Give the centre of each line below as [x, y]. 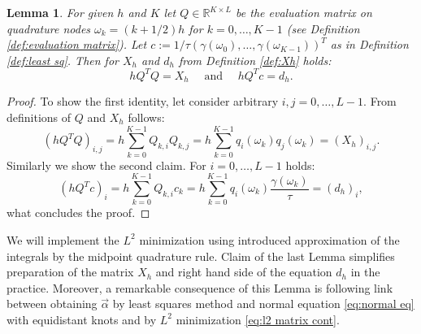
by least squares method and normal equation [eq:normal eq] [263, 304]
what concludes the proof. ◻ [78, 213]
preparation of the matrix [70, 272]
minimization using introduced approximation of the [269, 239]
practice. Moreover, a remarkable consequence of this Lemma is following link [200, 287]
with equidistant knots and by [82, 319]
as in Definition [369, 44]
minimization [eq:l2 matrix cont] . [258, 319]
